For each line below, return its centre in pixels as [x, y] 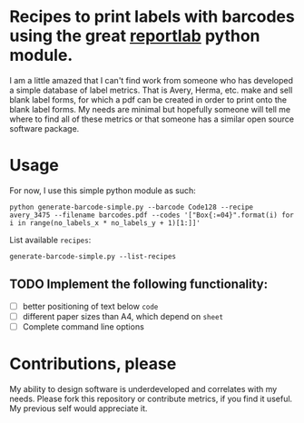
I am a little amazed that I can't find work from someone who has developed [151, 80]
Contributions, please [93, 364]
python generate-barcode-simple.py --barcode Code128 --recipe [132, 207]
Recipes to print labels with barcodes [152, 17]
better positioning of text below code [90, 306]
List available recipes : [50, 240]
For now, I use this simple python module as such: [103, 190]
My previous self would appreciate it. [78, 408]
